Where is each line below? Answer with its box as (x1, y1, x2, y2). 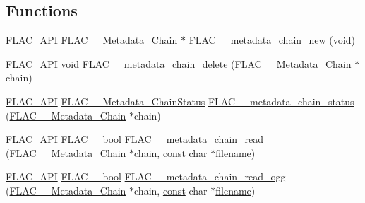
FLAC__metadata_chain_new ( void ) (189, 33, 355, 47)
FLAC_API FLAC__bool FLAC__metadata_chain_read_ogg (6, 169, 286, 184)
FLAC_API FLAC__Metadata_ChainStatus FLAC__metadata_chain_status (6, 93, 354, 108)
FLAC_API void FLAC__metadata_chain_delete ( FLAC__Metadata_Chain (6, 56, 352, 71)
